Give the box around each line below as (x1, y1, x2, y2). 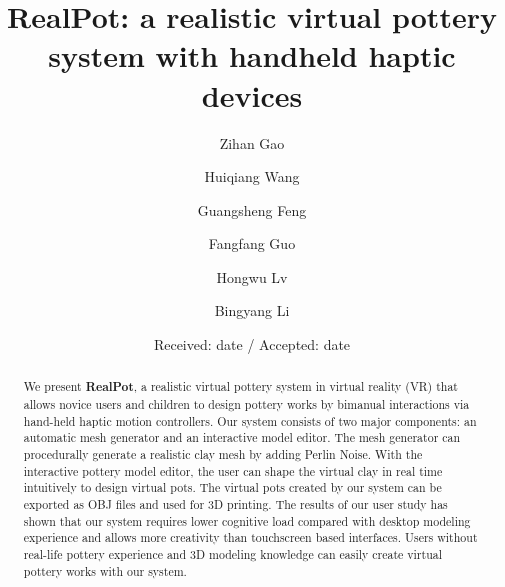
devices (201, 74, 303, 115)
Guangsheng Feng (197, 199, 307, 220)
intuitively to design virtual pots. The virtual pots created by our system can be (23, 479, 442, 496)
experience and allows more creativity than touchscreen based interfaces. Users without (23, 529, 478, 546)
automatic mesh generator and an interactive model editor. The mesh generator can (23, 429, 461, 446)
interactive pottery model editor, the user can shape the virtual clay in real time (23, 462, 443, 479)
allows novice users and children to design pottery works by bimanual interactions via (23, 396, 470, 413)
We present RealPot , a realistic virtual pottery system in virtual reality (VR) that (23, 378, 458, 396)
